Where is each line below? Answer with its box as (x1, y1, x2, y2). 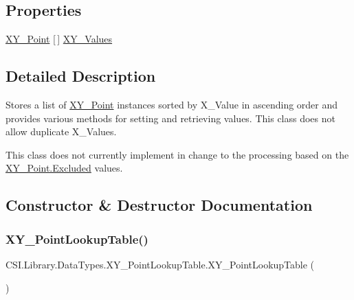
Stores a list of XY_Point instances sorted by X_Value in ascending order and (5, 97, 338, 111)
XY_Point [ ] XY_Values (5, 32, 113, 46)
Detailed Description (5, 65, 156, 86)
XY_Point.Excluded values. (5, 161, 123, 175)
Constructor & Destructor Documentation (5, 194, 313, 216)
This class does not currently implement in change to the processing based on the (5, 147, 349, 161)
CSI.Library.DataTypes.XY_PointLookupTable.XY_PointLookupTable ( (5, 257, 315, 271)
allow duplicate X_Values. (5, 124, 117, 139)
